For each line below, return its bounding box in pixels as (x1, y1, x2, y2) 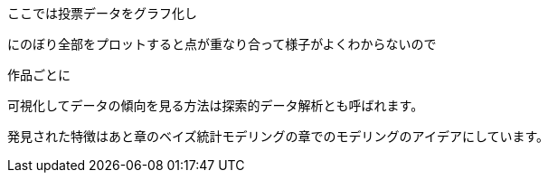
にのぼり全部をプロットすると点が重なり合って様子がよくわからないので (7, 36, 437, 52)
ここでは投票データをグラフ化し (7, 5, 197, 21)
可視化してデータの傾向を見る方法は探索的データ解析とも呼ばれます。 (7, 98, 424, 113)
